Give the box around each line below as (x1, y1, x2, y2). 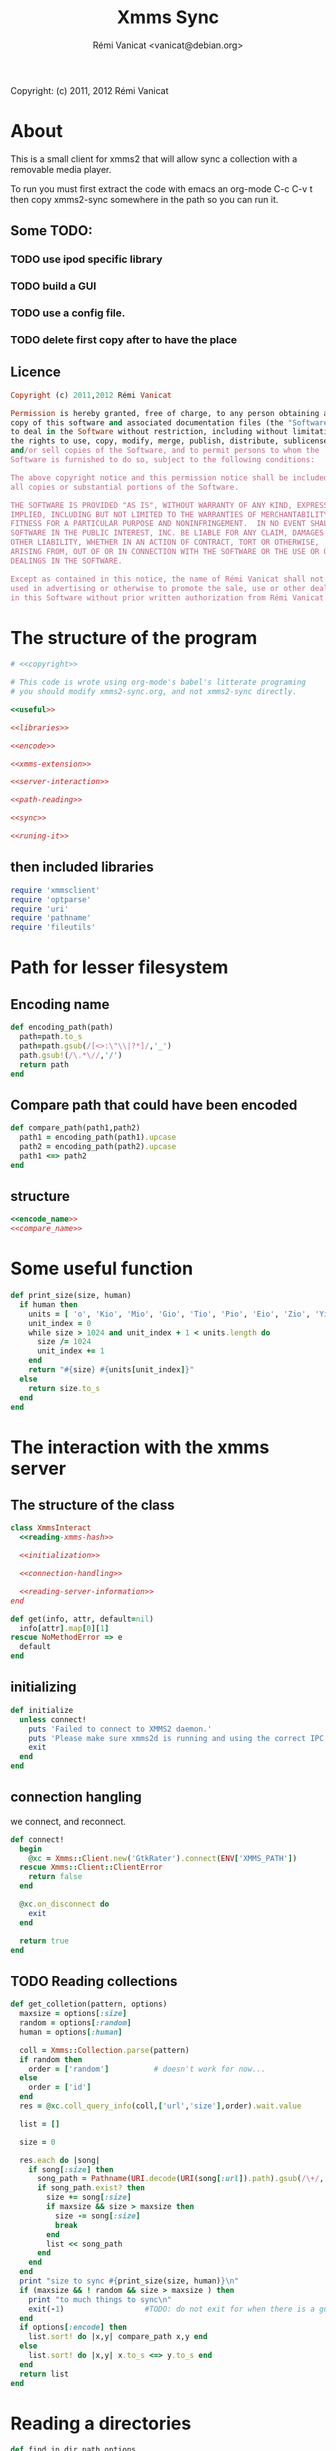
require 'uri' (10, 904, 70, 914)
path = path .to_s (19, 1032, 83, 1042)
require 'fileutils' (10, 922, 97, 933)
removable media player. (10, 163, 112, 175)
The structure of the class (10, 1497, 175, 1514)
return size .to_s (28, 1383, 101, 1393)
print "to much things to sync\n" (28, 2294, 172, 2305)
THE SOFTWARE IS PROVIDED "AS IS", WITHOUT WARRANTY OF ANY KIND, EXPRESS (10, 500, 329, 510)
